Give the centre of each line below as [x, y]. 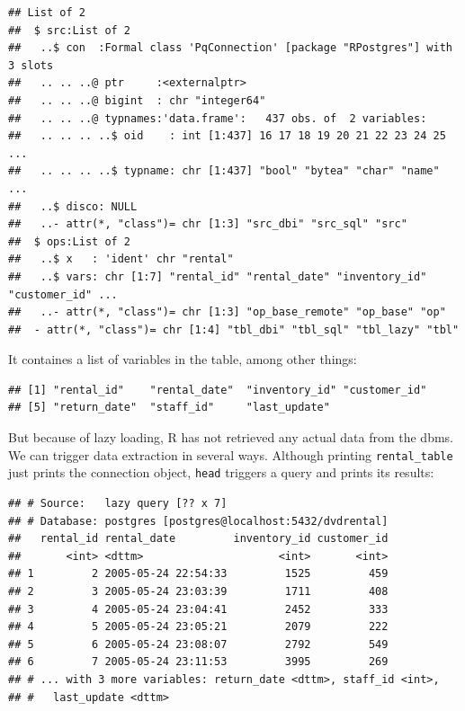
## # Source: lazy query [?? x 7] [118, 503]
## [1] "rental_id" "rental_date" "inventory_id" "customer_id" [218, 390]
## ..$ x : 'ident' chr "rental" [121, 259]
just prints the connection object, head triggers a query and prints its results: [221, 472]
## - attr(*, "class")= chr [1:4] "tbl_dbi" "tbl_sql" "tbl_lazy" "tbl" [234, 329]
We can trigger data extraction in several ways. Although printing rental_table [231, 454]
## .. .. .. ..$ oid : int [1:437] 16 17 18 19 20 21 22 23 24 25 [227, 136]
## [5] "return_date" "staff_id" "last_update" [169, 408]
